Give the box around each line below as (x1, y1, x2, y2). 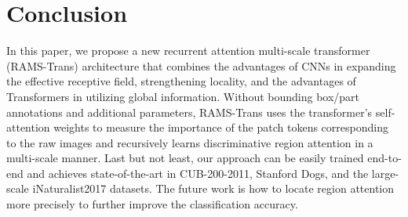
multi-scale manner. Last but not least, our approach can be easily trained (6, 150, 364, 166)
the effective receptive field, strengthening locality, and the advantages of (6, 73, 356, 89)
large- (371, 165, 399, 181)
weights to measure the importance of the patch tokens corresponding (53, 119, 388, 136)
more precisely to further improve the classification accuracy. (6, 196, 298, 212)
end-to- (367, 150, 402, 166)
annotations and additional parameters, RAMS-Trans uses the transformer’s (6, 103, 373, 120)
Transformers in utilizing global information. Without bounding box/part (6, 88, 360, 104)
